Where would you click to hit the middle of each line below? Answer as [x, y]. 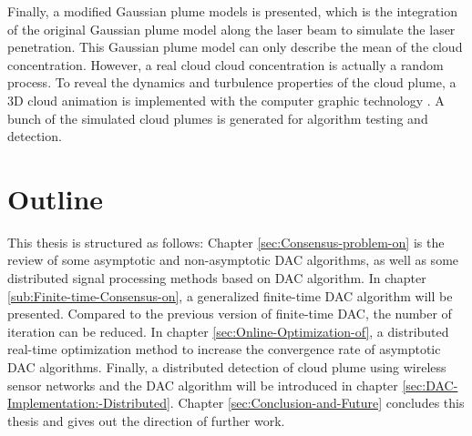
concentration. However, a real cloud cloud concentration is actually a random [226, 64]
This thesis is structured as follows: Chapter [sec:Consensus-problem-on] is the [226, 242]
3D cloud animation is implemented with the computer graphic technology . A [226, 100]
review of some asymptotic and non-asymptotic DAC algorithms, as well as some [233, 260]
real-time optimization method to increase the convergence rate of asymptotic [224, 349]
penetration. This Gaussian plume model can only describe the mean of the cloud [235, 47]
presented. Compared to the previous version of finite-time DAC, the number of [230, 314]
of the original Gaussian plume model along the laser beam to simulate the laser [231, 29]
